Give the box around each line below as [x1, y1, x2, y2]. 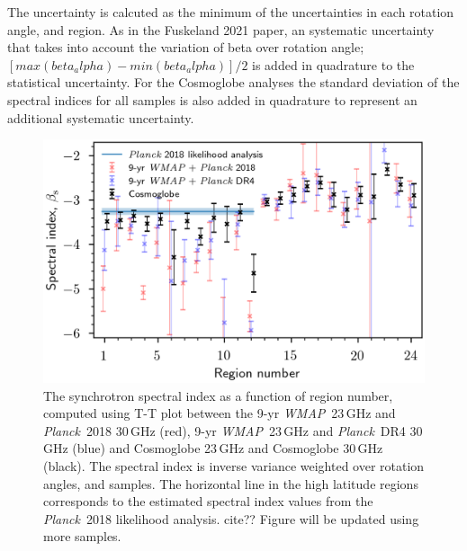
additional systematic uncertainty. [7, 108, 194, 127]
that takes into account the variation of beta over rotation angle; [7, 38, 364, 57]
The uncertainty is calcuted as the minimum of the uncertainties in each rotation [7, 3, 454, 21]
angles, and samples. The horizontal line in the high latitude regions [43, 474, 418, 493]
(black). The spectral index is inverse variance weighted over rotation [43, 456, 425, 475]
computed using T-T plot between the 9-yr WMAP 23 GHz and [43, 404, 396, 422]
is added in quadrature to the [252, 55, 415, 74]
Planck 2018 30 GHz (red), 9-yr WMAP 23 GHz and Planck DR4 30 [43, 421, 423, 440]
